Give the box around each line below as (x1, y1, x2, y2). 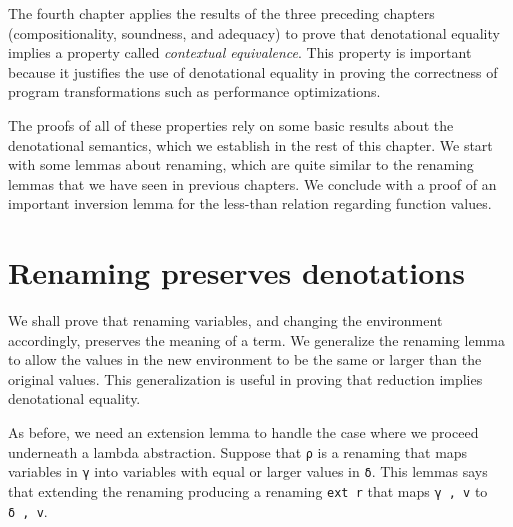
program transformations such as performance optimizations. (8, 81, 381, 102)
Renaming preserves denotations (8, 252, 465, 293)
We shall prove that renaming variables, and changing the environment (8, 310, 443, 331)
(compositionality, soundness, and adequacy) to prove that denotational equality (8, 22, 500, 43)
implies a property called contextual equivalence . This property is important (8, 42, 472, 63)
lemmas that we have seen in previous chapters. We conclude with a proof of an (8, 173, 497, 194)
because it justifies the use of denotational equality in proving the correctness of (8, 61, 498, 82)
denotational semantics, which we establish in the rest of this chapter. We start (8, 134, 493, 155)
